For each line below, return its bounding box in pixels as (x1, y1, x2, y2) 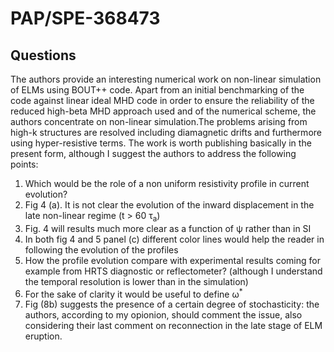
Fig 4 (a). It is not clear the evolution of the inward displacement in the (24, 199, 315, 211)
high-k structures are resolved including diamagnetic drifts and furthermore (10, 127, 322, 138)
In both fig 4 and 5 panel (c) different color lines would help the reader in (24, 233, 325, 245)
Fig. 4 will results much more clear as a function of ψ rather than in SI (24, 222, 312, 234)
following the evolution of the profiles (24, 243, 179, 256)
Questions (10, 47, 77, 64)
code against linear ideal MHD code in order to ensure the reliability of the (10, 95, 315, 106)
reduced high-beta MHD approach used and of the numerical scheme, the (10, 105, 317, 117)
